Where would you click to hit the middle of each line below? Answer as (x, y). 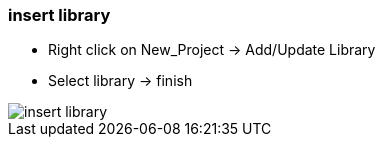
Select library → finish (120, 81)
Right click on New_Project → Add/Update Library (212, 50)
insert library (59, 15)
